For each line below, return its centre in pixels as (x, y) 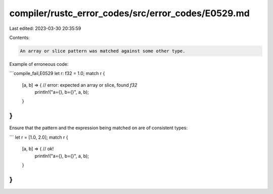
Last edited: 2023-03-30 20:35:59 (45, 28)
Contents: (19, 37)
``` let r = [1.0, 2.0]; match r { (39, 137)
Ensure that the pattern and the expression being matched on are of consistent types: (99, 128)
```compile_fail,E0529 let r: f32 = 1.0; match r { (57, 73)
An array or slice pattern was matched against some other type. (103, 51)
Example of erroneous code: (39, 64)
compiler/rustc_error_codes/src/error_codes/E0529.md (129, 13)
